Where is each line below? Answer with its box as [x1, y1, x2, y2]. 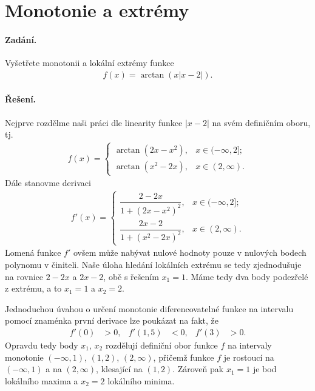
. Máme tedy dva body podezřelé [185, 270, 308, 282]
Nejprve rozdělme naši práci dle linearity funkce [5, 116, 183, 129]
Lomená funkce [5, 246, 61, 259]
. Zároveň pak [172, 363, 224, 375]
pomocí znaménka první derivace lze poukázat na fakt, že [5, 314, 219, 327]
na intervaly [227, 338, 272, 351]
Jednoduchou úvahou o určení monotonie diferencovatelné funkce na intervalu [5, 302, 294, 315]
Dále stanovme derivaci [5, 176, 91, 189]
